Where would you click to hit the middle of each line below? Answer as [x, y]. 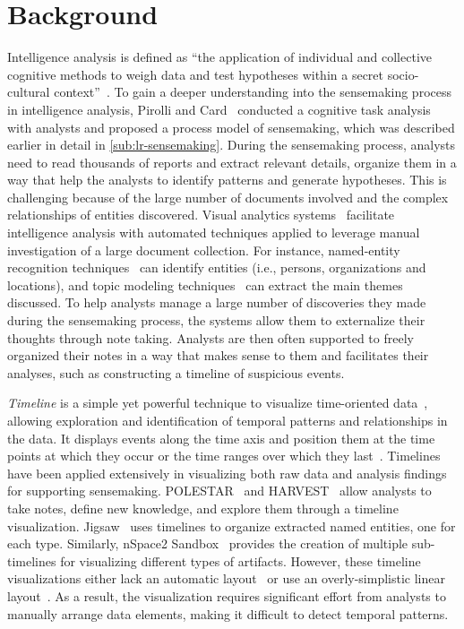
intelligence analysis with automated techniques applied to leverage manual [214, 233]
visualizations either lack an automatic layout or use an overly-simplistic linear [226, 578]
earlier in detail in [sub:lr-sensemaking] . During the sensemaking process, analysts [232, 145]
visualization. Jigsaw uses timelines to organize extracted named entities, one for [232, 526]
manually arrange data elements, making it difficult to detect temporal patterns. [228, 613]
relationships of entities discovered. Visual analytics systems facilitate [201, 215]
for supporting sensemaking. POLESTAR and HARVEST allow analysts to [219, 491]
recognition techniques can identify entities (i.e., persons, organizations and [217, 267]
